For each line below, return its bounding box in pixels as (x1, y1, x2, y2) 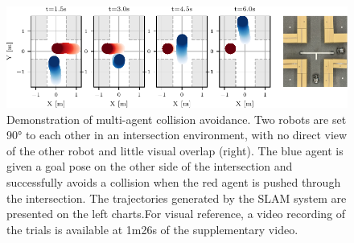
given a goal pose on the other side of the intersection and (6, 158, 293, 175)
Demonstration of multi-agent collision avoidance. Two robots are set (6, 110, 347, 127)
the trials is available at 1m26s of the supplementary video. (6, 220, 298, 237)
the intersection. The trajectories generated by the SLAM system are (6, 189, 347, 206)
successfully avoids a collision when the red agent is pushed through (6, 174, 341, 191)
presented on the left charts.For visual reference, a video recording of (6, 205, 346, 222)
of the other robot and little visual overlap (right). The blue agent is (6, 142, 344, 159)
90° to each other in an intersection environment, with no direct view (6, 126, 348, 143)
